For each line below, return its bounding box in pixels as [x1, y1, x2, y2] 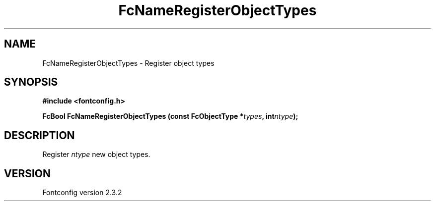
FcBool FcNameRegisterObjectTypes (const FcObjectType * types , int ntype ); [42, 112, 298, 121]
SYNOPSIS [4, 76, 58, 89]
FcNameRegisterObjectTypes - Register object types [42, 58, 215, 67]
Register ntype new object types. [42, 150, 150, 159]
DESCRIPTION [4, 129, 75, 142]
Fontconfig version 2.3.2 [42, 188, 122, 197]
